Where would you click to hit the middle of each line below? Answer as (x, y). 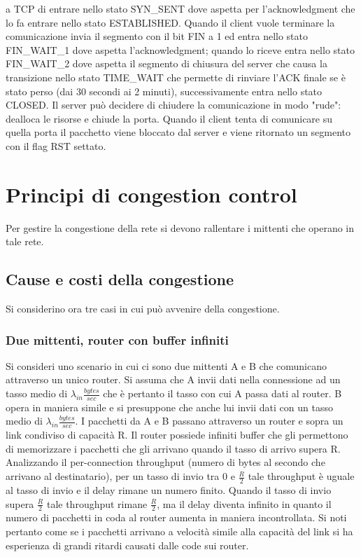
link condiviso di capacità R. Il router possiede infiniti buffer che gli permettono (177, 435)
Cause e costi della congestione (120, 279)
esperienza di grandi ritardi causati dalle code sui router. (127, 545)
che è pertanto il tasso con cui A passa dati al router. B (222, 393)
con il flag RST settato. (56, 145)
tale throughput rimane (97, 503)
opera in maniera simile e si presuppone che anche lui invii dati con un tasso (169, 407)
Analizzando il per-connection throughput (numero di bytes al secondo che (165, 462)
